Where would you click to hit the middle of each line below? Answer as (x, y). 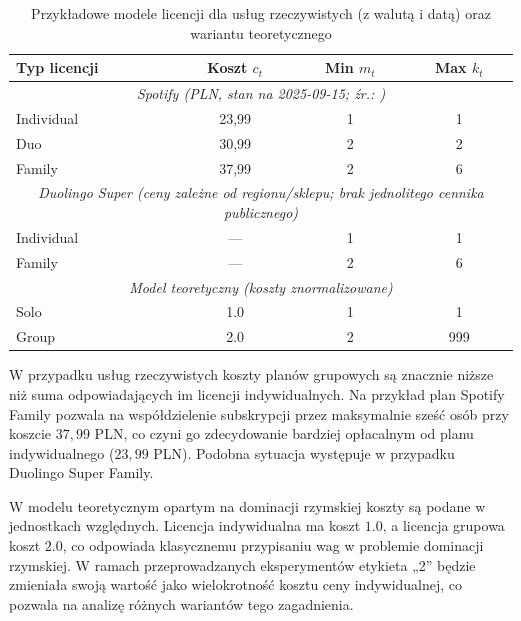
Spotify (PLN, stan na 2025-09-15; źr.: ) (261, 93)
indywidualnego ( (62, 452)
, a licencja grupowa (443, 525)
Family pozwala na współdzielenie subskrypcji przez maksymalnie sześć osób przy (259, 413)
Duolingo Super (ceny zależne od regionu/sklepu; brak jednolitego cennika (261, 192)
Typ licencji (57, 67)
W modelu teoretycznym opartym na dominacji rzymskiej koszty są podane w (247, 505)
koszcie (30, 433)
